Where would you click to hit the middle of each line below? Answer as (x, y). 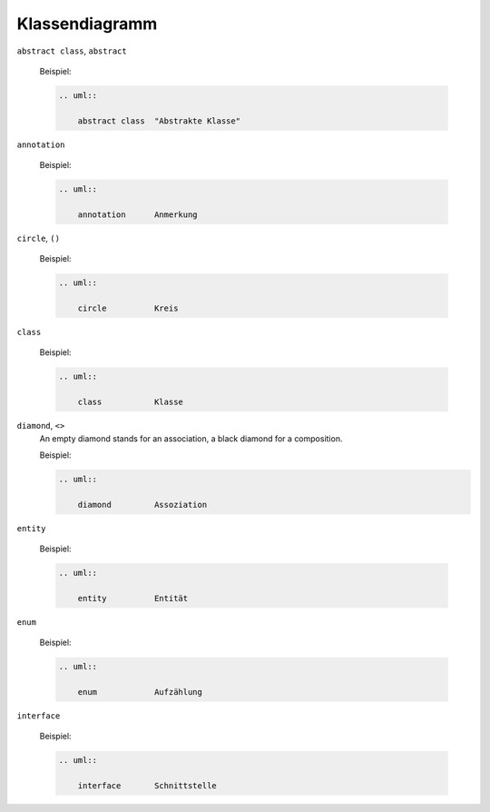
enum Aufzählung (140, 692)
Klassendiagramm (87, 24)
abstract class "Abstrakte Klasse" (159, 121)
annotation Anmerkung (138, 214)
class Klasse (130, 402)
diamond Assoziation (142, 505)
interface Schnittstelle (147, 786)
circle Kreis (128, 308)
